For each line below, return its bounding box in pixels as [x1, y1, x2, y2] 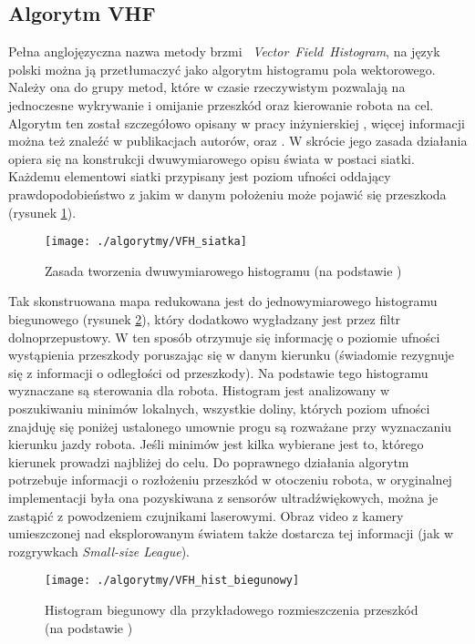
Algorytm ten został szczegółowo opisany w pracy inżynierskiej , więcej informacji [8, 113, 465, 132]
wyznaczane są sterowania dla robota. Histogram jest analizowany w [8, 381, 390, 400]
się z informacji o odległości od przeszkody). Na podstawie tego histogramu [8, 363, 429, 382]
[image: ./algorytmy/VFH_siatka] [45, 235, 247, 249]
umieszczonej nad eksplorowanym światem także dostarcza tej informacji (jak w [8, 524, 454, 543]
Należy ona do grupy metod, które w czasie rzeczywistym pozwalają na [8, 77, 406, 97]
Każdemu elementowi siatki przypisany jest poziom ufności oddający [8, 167, 391, 186]
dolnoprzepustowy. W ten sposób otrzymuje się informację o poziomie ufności [8, 327, 440, 346]
